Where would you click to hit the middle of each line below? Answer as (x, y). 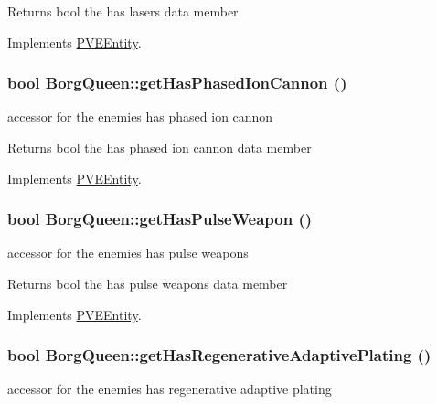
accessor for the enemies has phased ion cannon (140, 117)
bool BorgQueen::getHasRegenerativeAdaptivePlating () (219, 355)
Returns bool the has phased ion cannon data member (160, 147)
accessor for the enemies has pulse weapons (128, 253)
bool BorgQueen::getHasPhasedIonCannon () (177, 83)
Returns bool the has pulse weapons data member (148, 283)
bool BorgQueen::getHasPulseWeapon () (160, 219)
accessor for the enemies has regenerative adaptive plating (170, 389)
